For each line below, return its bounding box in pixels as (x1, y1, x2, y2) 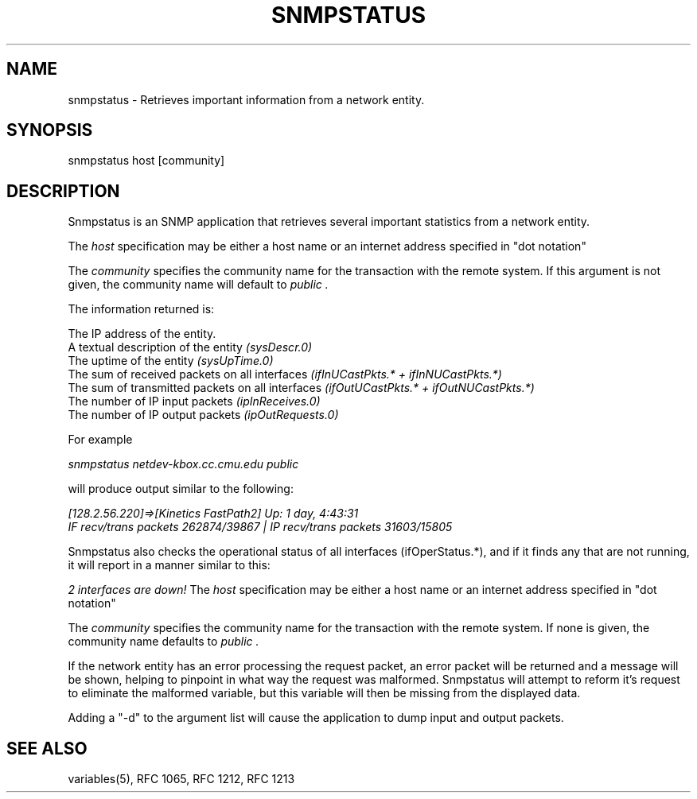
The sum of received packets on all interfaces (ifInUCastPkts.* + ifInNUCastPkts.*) (68, 367, 502, 382)
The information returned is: (68, 302, 215, 316)
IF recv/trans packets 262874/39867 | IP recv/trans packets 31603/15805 (68, 520, 453, 534)
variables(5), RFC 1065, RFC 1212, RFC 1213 (68, 772, 295, 786)
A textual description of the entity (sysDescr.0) (68, 340, 313, 355)
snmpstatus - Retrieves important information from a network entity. (68, 92, 425, 107)
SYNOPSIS (6, 120, 93, 141)
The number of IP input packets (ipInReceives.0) (68, 394, 321, 409)
